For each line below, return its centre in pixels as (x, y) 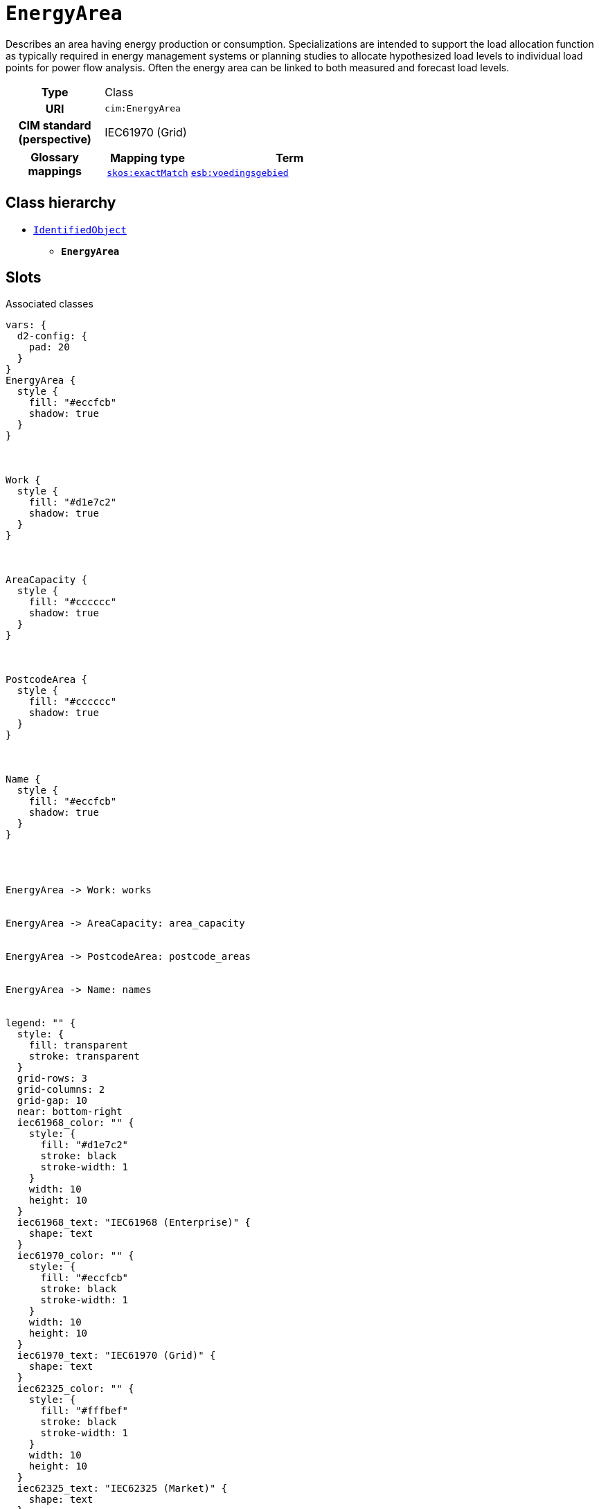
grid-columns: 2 (61, 1090)
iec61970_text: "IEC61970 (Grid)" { (116, 1356)
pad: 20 (49, 347)
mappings (55, 171)
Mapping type (147, 158)
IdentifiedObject (80, 230)
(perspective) (55, 139)
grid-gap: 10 (52, 1101)
